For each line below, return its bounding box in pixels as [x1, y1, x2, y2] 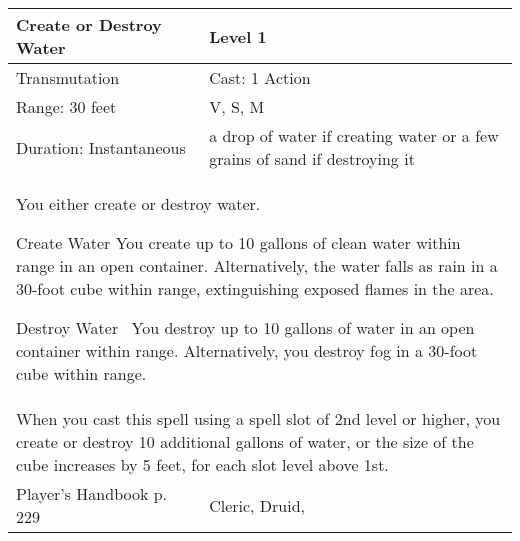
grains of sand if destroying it [209, 147, 415, 170]
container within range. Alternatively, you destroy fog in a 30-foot [16, 339, 478, 362]
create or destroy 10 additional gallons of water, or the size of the [16, 430, 474, 453]
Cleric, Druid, [209, 493, 306, 517]
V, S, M [209, 95, 265, 118]
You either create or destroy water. [16, 192, 261, 215]
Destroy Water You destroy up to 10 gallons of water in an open [16, 316, 475, 339]
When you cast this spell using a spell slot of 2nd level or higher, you [16, 407, 501, 430]
